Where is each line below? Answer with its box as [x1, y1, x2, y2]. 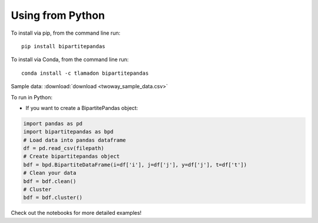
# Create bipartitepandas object [23, 153, 120, 160]
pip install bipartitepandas [21, 43, 105, 49]
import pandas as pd [23, 120, 82, 127]
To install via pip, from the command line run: [11, 29, 121, 36]
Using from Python [11, 9, 105, 22]
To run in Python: [11, 94, 53, 101]
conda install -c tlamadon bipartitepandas [21, 69, 149, 76]
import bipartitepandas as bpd [23, 128, 114, 135]
